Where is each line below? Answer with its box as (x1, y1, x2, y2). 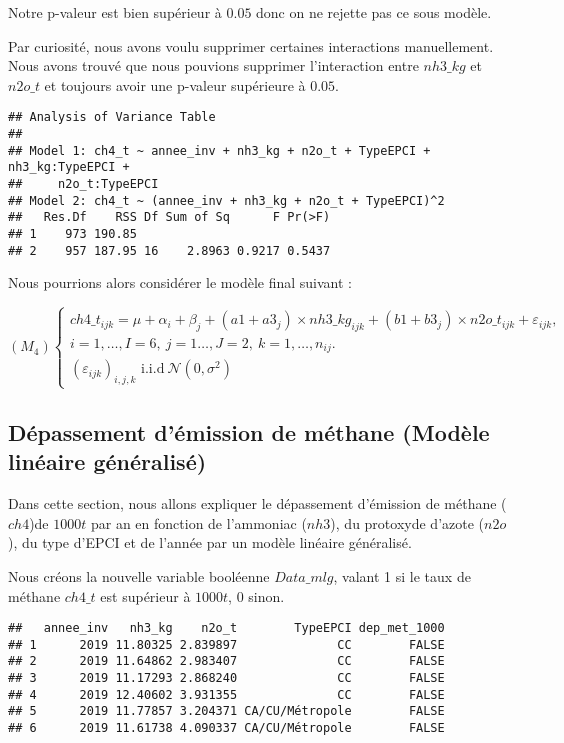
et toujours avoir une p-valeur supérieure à (44, 74, 306, 95)
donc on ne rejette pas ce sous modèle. (256, 2, 492, 22)
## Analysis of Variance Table (8, 110, 216, 125)
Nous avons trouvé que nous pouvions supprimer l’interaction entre (8, 55, 419, 76)
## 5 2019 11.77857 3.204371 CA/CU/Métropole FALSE (8, 704, 445, 719)
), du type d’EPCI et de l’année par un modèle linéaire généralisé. (8, 532, 412, 553)
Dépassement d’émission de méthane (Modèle (8, 416, 490, 447)
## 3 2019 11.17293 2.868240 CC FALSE (8, 671, 445, 686)
